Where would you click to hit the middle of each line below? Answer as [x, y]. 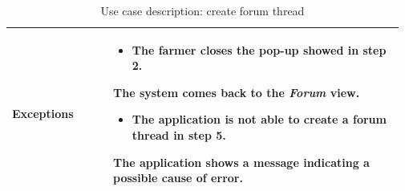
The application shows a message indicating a [241, 162]
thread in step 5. [179, 134]
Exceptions [43, 114]
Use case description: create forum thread [202, 10]
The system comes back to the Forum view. [237, 92]
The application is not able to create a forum [259, 119]
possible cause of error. [178, 178]
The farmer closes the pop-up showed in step [259, 49]
